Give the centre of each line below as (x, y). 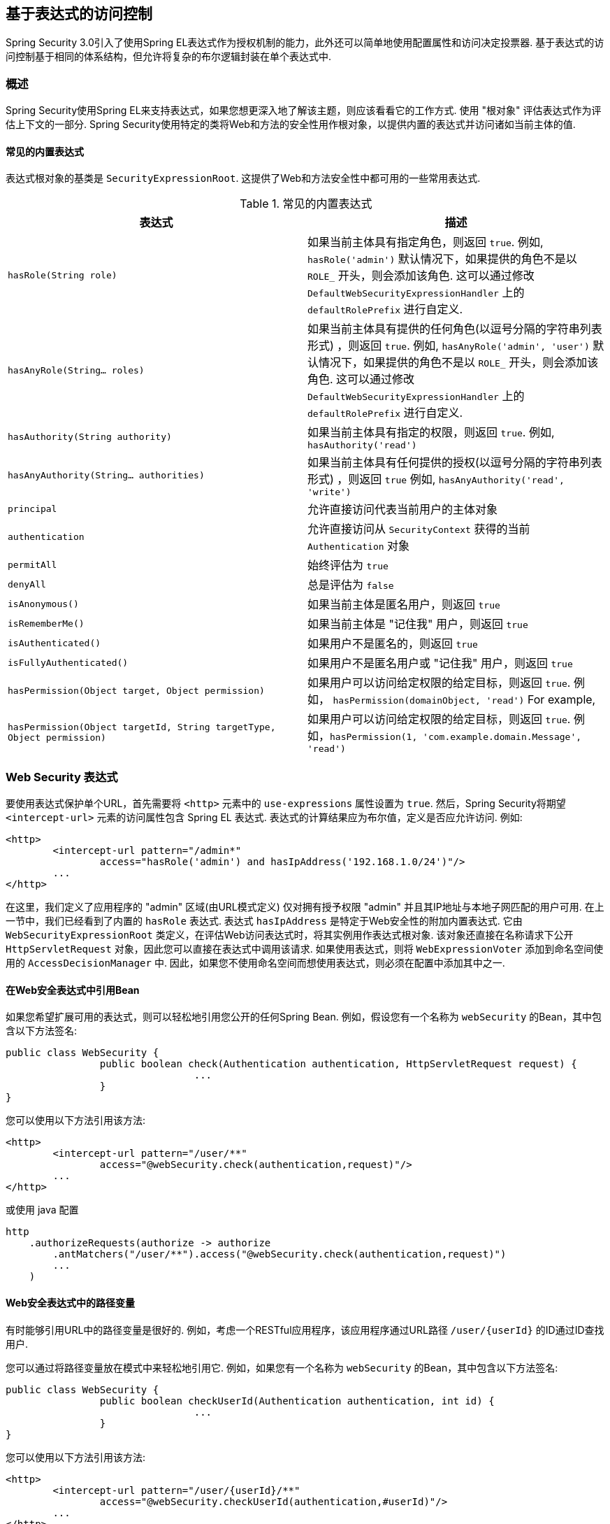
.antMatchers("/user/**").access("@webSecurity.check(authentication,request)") (279, 1254)
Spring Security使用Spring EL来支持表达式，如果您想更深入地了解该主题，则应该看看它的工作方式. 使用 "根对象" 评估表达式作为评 (304, 111)
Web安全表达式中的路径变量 (70, 1302)
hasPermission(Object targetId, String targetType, (142, 727)
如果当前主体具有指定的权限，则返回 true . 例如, (431, 433)
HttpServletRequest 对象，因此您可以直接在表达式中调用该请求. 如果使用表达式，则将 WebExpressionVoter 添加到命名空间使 (305, 949)
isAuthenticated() (55, 643)
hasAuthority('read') (362, 446)
